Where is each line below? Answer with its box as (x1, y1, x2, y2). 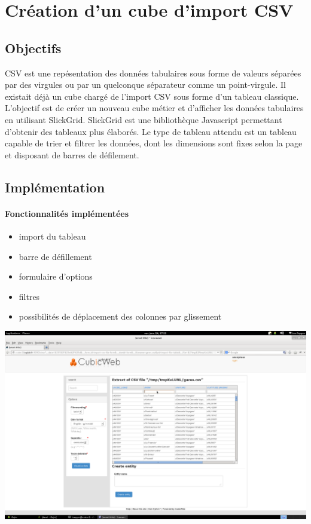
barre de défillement (19, 250, 92, 262)
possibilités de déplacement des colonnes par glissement (19, 310, 222, 323)
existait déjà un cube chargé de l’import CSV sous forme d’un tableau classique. (5, 90, 299, 102)
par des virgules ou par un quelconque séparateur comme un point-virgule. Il (5, 78, 286, 91)
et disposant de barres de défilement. (5, 148, 139, 161)
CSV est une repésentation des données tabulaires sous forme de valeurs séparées (5, 66, 301, 79)
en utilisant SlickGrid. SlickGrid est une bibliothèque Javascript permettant (5, 113, 282, 125)
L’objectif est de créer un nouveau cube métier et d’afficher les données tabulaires (5, 102, 304, 114)
